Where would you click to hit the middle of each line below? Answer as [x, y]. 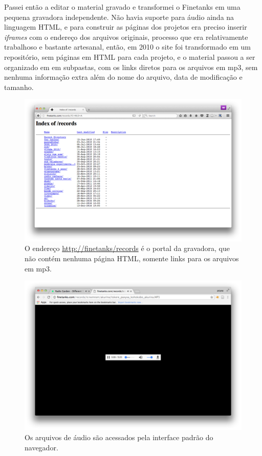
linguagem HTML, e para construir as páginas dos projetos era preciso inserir [126, 27]
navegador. [41, 447]
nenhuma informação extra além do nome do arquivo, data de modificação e [123, 77]
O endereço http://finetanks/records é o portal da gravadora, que [127, 248]
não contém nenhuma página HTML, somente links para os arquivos [132, 258]
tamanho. [19, 87]
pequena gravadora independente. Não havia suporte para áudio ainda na [119, 17]
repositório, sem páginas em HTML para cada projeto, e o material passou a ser [130, 56]
